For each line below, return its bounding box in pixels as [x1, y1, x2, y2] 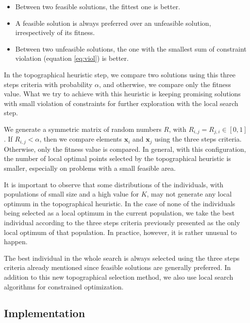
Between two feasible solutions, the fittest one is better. [15, 1, 181, 11]
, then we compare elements [39, 134, 122, 144]
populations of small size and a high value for [4, 189, 139, 199]
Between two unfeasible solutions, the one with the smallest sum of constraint [15, 43, 247, 54]
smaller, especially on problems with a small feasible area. [4, 163, 176, 173]
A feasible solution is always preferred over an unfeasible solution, [15, 18, 211, 28]
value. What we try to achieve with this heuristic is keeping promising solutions [4, 89, 241, 99]
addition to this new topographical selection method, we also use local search [4, 271, 233, 282]
